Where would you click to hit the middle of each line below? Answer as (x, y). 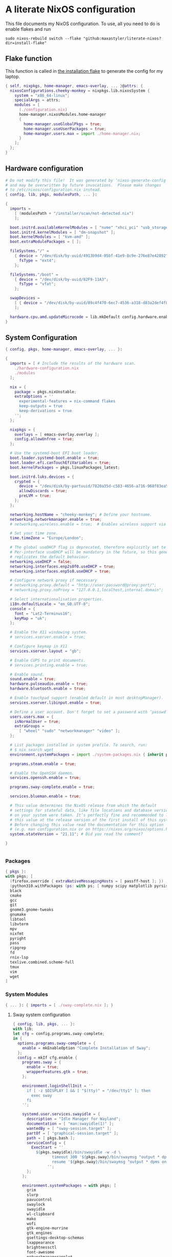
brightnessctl (41, 1247)
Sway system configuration (41, 1015)
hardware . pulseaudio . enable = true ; (49, 684)
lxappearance (40, 1243)
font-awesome (40, 1252)
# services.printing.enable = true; (49, 665)
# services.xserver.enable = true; (48, 637)
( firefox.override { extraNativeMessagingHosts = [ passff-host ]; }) (87, 881)
